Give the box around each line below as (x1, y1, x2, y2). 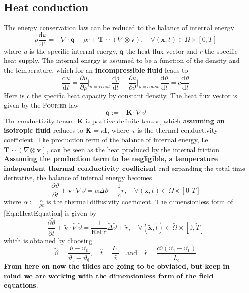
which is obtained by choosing (4, 235, 93, 245)
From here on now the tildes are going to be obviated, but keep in (4, 261, 230, 271)
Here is (4, 90, 25, 100)
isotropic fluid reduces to (4, 125, 84, 135)
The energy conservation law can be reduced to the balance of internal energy (4, 22, 234, 32)
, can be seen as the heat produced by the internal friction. (46, 144, 221, 154)
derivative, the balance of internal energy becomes (4, 172, 152, 183)
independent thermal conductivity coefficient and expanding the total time (4, 163, 245, 173)
